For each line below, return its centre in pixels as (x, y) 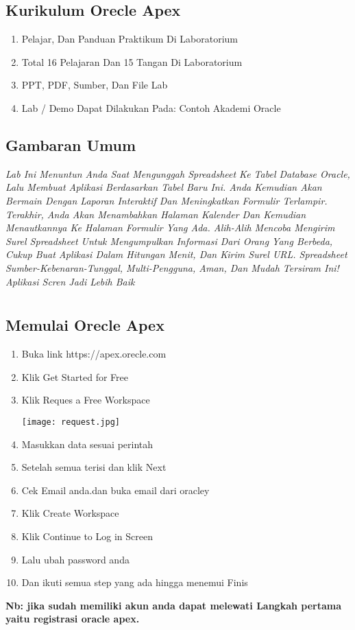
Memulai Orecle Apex (85, 325)
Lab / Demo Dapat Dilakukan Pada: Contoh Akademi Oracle (151, 107)
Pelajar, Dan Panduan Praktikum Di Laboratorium (130, 39)
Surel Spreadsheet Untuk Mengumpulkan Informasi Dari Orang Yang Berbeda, (169, 241)
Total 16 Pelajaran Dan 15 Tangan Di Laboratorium (132, 61)
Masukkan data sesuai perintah (87, 444)
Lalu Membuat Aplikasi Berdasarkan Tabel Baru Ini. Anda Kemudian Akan (164, 187)
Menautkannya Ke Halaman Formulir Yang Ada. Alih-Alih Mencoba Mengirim (170, 227)
